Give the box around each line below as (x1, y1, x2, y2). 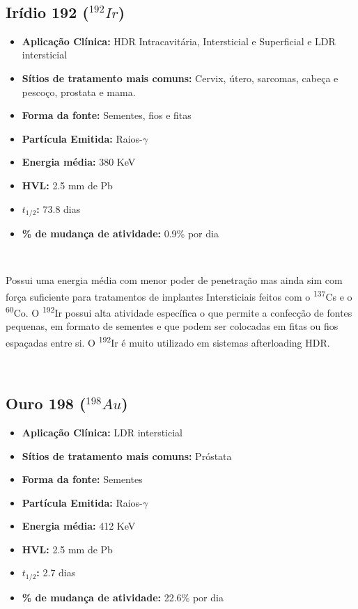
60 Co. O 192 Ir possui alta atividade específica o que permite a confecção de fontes (6, 303, 352, 319)
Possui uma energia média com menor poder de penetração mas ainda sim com (6, 273, 343, 287)
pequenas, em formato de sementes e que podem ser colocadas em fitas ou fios (6, 319, 338, 333)
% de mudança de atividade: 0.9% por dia (22, 226, 219, 240)
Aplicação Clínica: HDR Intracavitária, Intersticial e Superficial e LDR (22, 33, 336, 48)
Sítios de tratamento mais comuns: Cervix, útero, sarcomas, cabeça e (22, 70, 338, 85)
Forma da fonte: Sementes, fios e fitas (22, 108, 192, 122)
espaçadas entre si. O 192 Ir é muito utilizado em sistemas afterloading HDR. (6, 333, 330, 349)
